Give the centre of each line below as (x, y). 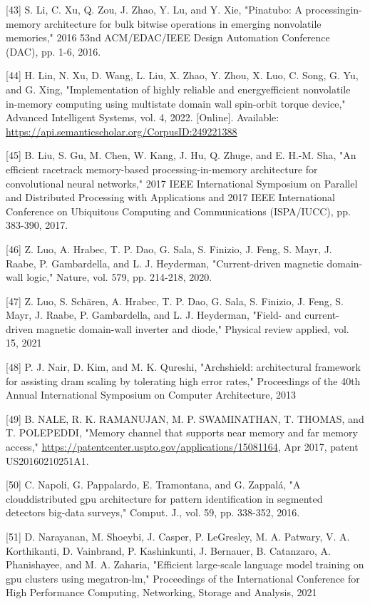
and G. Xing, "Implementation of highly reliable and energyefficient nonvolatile (178, 89)
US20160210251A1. (47, 460)
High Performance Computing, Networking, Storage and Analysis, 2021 (161, 592)
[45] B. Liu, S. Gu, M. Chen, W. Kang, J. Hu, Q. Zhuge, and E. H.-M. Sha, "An (181, 155)
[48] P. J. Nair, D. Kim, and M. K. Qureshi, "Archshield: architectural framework (183, 367)
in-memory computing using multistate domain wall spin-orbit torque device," (176, 103)
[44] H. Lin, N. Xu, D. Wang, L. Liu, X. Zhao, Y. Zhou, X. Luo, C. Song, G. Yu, (182, 75)
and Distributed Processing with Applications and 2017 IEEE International (170, 197)
